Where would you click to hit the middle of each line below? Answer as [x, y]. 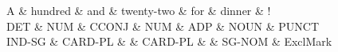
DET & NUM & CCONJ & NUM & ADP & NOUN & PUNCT [163, 26]
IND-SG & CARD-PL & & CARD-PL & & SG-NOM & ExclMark [169, 41]
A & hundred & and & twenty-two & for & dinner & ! [139, 10]
